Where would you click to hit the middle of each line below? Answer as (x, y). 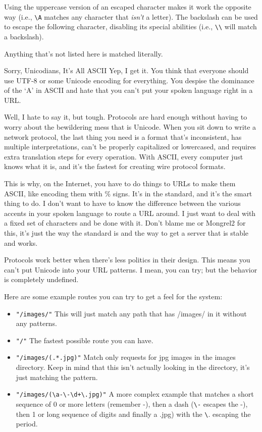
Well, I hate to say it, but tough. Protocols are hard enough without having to (126, 117)
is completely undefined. (41, 279)
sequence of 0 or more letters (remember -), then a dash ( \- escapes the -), (132, 403)
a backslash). (24, 36)
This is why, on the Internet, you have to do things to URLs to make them (120, 183)
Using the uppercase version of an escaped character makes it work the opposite (128, 7)
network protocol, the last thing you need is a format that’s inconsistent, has (123, 137)
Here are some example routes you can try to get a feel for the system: (113, 296)
